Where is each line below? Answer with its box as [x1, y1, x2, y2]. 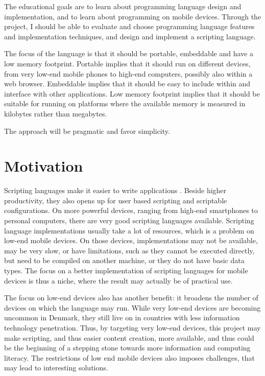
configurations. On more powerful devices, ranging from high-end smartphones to [4, 205, 258, 216]
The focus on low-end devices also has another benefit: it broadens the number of [4, 292, 258, 303]
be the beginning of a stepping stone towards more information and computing [4, 342, 251, 353]
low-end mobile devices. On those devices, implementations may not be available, [4, 235, 258, 246]
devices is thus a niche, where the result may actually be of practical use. [4, 275, 233, 286]
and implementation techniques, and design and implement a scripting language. [4, 31, 256, 41]
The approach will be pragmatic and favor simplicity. [4, 125, 170, 136]
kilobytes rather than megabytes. [4, 108, 107, 119]
